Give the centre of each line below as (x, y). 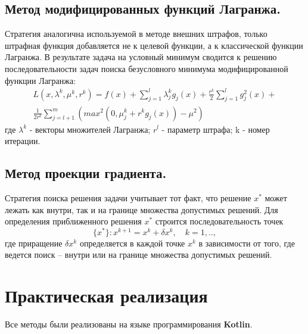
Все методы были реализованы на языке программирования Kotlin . (129, 324)
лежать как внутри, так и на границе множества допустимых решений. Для (141, 209)
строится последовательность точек (219, 221)
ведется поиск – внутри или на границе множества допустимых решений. (139, 255)
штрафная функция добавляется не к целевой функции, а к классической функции (154, 45)
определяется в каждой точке (132, 243)
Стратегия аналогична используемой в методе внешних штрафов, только (136, 34)
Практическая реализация (106, 296)
